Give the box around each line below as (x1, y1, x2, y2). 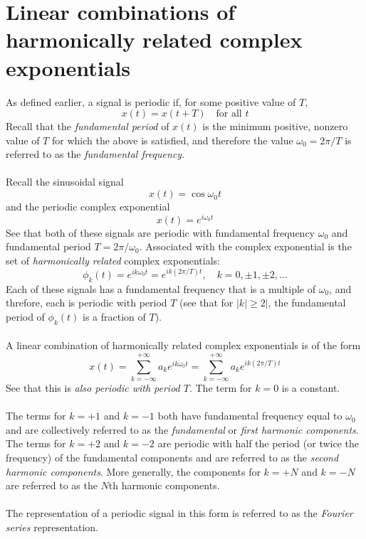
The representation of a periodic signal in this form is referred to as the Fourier (6, 506, 353, 521)
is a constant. (281, 380, 340, 395)
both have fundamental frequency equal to (157, 408, 343, 423)
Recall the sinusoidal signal (6, 174, 124, 189)
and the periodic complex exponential (6, 199, 170, 214)
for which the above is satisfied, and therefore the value (51, 132, 293, 147)
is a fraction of (83, 309, 146, 324)
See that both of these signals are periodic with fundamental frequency (6, 225, 315, 240)
